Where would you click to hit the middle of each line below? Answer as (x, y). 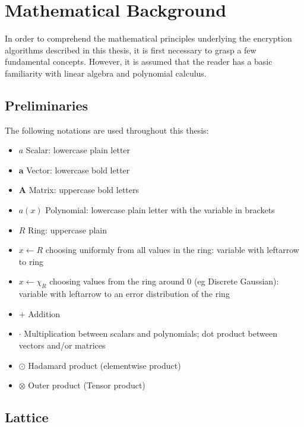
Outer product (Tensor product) (87, 385)
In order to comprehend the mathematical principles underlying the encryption (148, 38)
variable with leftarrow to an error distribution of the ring (124, 294)
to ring (31, 261)
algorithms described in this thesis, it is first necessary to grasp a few (131, 50)
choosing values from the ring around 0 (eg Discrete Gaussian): (164, 281)
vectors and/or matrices (62, 345)
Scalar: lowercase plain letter (78, 150)
